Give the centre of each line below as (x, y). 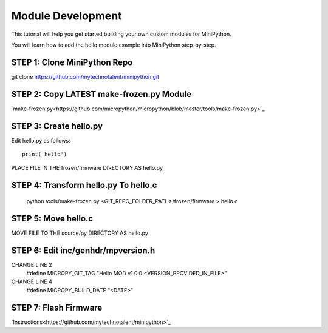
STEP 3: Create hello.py (57, 126)
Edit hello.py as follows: (41, 140)
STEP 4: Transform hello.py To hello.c (84, 185)
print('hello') (45, 154)
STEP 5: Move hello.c (52, 218)
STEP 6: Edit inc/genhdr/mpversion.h (83, 250)
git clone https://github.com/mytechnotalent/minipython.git (85, 76)
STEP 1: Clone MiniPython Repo (72, 62)
